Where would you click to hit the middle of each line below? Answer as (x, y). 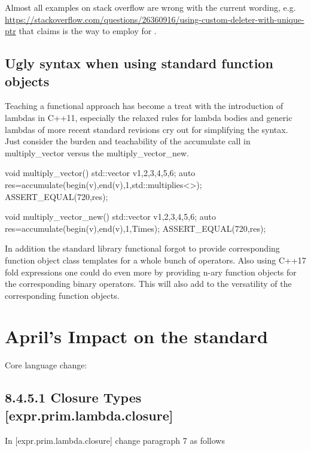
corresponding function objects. (62, 295)
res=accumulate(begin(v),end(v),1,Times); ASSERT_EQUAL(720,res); (135, 228)
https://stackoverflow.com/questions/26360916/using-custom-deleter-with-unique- (155, 19)
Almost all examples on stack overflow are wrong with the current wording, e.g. (150, 7)
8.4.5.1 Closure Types (73, 397)
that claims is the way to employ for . (88, 31)
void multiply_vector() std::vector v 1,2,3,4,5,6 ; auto (100, 173)
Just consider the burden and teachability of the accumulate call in (128, 141)
